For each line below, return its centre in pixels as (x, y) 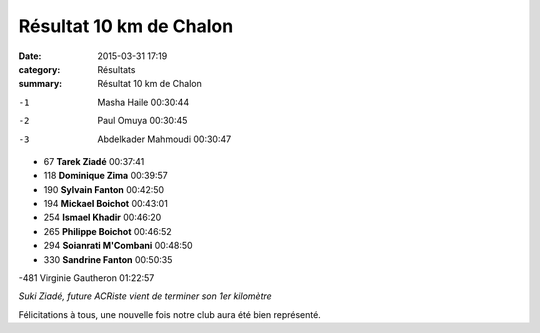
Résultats (116, 69)
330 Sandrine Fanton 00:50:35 (108, 259)
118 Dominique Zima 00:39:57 (106, 176)
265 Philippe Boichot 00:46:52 (107, 231)
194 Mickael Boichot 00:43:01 (106, 204)
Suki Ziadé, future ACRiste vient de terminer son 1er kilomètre (145, 296)
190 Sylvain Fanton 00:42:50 (104, 189)
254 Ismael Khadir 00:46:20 (102, 217)
